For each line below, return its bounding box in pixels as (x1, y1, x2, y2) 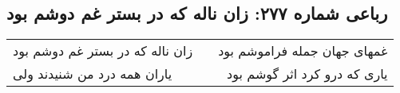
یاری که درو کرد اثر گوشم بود (227, 64, 388, 83)
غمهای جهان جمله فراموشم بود (218, 41, 388, 60)
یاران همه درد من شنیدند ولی (13, 64, 172, 83)
